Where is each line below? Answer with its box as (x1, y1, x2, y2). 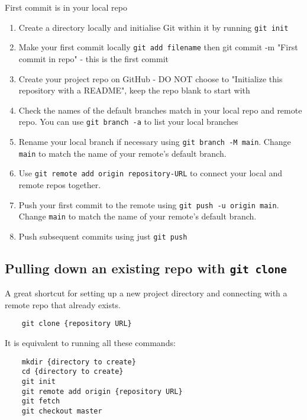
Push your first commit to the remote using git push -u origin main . (18, 198, 279, 211)
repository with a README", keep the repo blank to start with (18, 84, 250, 96)
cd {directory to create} (21, 367, 124, 376)
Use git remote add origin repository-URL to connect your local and (18, 167, 283, 179)
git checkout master (21, 406, 102, 415)
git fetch (21, 397, 60, 406)
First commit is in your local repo (5, 1, 127, 13)
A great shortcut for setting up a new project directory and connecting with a (5, 287, 287, 299)
